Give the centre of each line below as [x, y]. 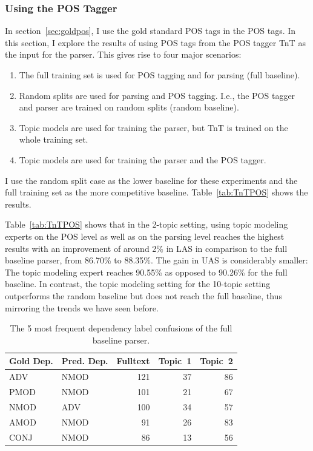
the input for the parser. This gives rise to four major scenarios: [123, 54]
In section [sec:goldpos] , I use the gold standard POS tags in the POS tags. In [150, 31]
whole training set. [54, 139]
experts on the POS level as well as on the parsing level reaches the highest [145, 236]
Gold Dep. [31, 361]
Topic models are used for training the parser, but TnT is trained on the [153, 127]
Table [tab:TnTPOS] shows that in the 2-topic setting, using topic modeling [147, 224]
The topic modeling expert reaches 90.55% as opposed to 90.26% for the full [146, 272]
